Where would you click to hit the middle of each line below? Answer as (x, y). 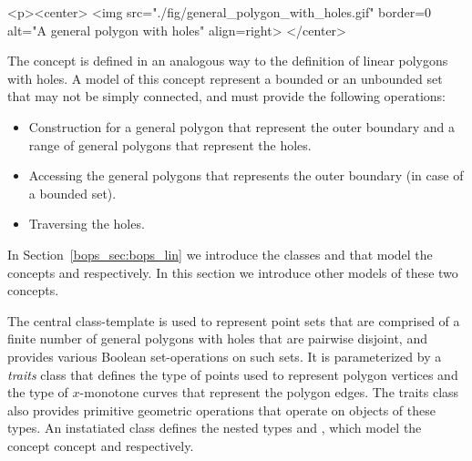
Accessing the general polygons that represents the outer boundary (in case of (246, 175)
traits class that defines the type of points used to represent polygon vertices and (233, 374)
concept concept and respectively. (101, 445)
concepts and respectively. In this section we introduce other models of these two (233, 272)
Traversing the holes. (87, 224)
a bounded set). (72, 193)
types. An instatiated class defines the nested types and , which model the (215, 428)
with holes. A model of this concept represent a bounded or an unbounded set (225, 78)
